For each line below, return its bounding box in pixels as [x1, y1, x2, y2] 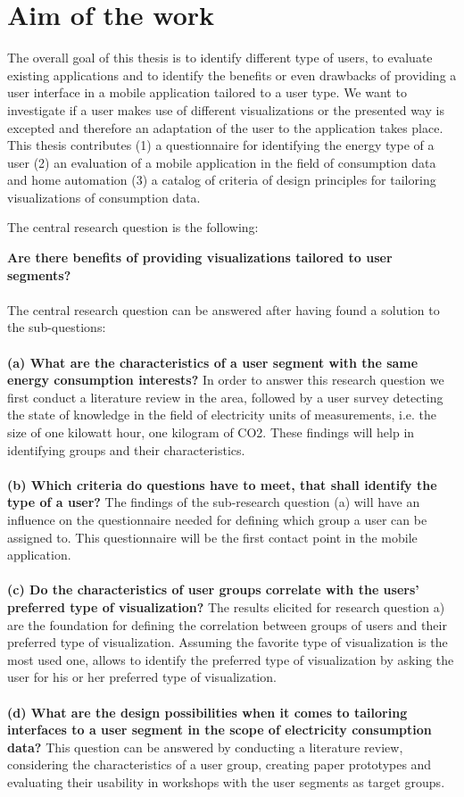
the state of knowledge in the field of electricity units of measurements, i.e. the [7, 405, 437, 424]
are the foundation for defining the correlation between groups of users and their [7, 615, 447, 634]
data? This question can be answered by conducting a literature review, [7, 737, 403, 756]
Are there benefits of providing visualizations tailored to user [7, 248, 393, 267]
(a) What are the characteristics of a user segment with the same [7, 353, 418, 371]
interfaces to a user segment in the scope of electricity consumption [7, 720, 432, 739]
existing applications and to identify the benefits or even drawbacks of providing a [7, 65, 457, 84]
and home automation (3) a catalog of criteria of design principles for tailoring [7, 170, 436, 189]
